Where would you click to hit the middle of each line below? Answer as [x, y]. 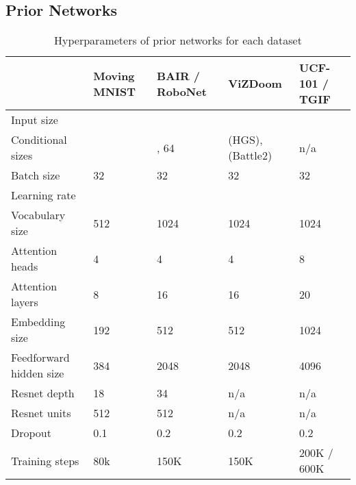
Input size [35, 120]
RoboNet [181, 91]
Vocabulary [38, 215]
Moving [114, 75]
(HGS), [245, 140]
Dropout [31, 433]
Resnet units [41, 413]
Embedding [38, 322]
